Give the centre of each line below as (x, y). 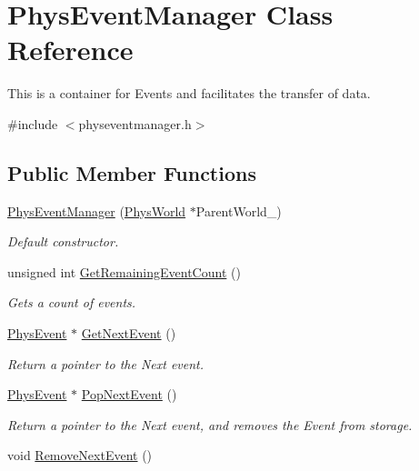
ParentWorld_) (239, 210)
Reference (70, 50)
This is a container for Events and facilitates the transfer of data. (189, 93)
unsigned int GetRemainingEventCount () (124, 271)
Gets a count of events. (72, 302)
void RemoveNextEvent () (80, 455)
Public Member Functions (132, 172)
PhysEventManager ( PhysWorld (97, 210)
